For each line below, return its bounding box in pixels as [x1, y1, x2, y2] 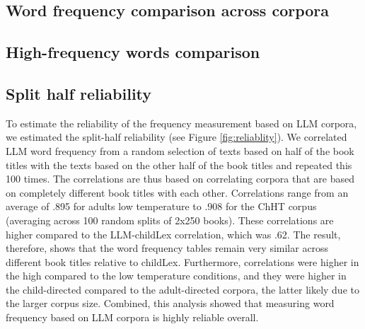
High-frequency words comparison [6, 41, 260, 63]
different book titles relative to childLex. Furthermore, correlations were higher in [6, 254, 359, 269]
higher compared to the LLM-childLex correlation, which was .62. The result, [6, 226, 341, 241]
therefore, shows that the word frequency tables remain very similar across [6, 241, 329, 255]
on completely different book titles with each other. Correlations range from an [6, 185, 349, 200]
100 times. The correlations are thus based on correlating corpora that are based [6, 171, 355, 186]
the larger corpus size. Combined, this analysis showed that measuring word [6, 296, 335, 311]
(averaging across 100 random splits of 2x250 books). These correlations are [6, 212, 334, 227]
